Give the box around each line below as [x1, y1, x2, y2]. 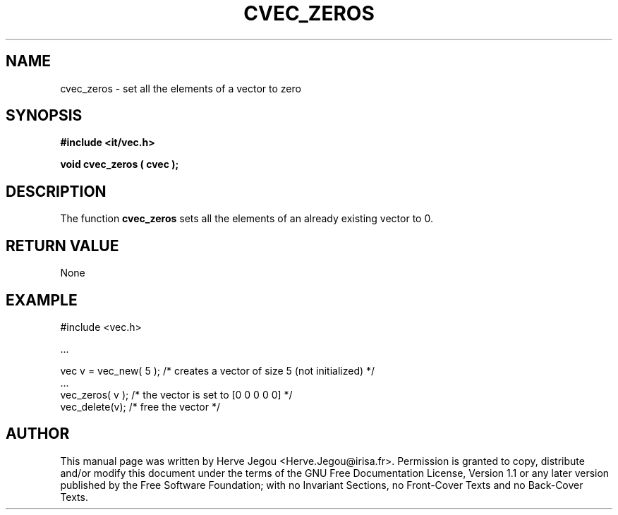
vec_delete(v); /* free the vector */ [60, 400, 220, 413]
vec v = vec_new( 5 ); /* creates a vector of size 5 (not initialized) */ [60, 364, 375, 377]
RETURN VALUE [6, 236, 119, 255]
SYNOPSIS [6, 107, 83, 125]
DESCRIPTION [6, 182, 107, 200]
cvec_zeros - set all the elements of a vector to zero [60, 82, 301, 95]
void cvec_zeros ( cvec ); [60, 158, 179, 171]
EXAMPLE [6, 291, 78, 309]
